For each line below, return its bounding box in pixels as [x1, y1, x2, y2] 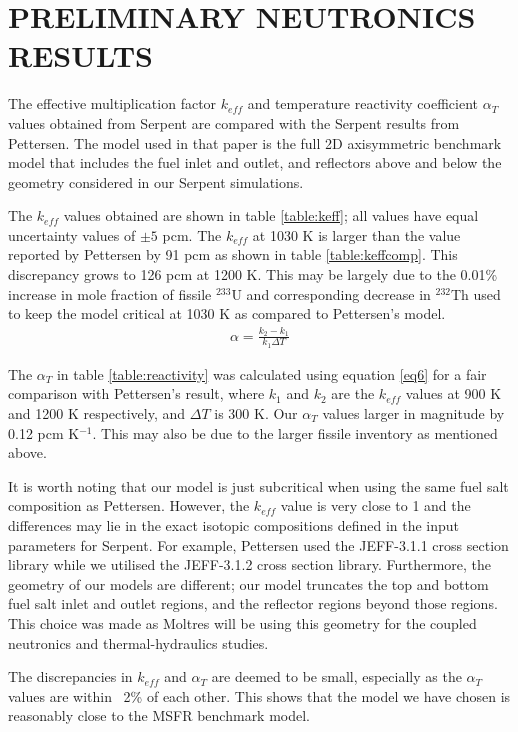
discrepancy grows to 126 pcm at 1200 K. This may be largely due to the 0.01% [8, 264, 498, 285]
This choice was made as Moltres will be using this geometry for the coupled [8, 612, 477, 633]
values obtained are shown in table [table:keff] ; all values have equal [63, 205, 479, 226]
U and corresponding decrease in [231, 283, 431, 304]
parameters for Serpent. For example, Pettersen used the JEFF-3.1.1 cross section [8, 534, 509, 555]
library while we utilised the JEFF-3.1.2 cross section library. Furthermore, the [8, 554, 492, 575]
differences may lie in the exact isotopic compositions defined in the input [8, 514, 460, 535]
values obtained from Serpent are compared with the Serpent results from [8, 112, 460, 133]
